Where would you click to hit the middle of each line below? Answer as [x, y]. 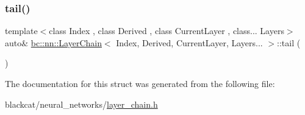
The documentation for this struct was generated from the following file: [140, 83]
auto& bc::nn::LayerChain [53, 42]
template [21, 31]
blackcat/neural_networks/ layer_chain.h [81, 104]
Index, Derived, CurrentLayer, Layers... [189, 42]
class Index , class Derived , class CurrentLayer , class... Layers [167, 31]
